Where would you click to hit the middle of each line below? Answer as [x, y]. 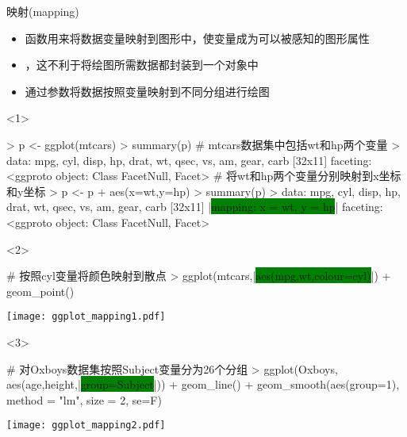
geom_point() [40, 291]
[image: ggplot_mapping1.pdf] [86, 317]
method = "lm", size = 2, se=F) [84, 399]
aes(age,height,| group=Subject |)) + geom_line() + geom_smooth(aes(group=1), [203, 384]
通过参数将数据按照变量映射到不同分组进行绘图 [147, 91]
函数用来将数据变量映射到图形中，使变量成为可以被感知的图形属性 [197, 38]
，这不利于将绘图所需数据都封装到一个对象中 [142, 65]
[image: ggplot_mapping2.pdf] [86, 425]
